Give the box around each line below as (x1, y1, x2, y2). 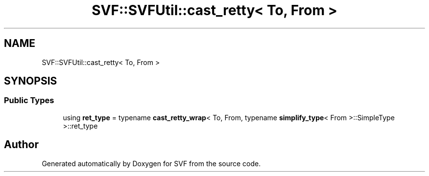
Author (4, 138, 39, 151)
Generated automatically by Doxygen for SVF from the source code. (42, 159, 261, 168)
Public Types (4, 95, 54, 106)
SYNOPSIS (4, 75, 57, 88)
